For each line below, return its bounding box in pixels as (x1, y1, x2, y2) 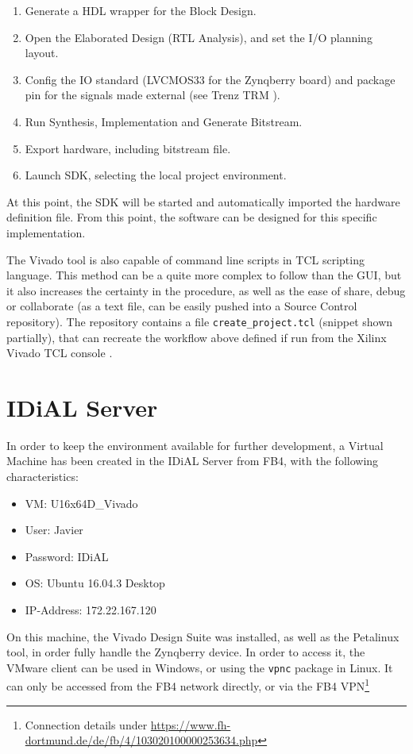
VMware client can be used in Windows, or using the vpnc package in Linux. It (6, 659, 393, 675)
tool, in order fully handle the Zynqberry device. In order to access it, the (6, 644, 365, 660)
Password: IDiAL (25, 548, 109, 564)
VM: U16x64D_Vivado (25, 494, 138, 511)
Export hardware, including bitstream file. (25, 140, 231, 156)
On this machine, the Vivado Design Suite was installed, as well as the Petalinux (6, 628, 399, 644)
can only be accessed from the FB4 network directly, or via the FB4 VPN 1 (6, 675, 370, 694)
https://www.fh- (150, 716, 231, 733)
